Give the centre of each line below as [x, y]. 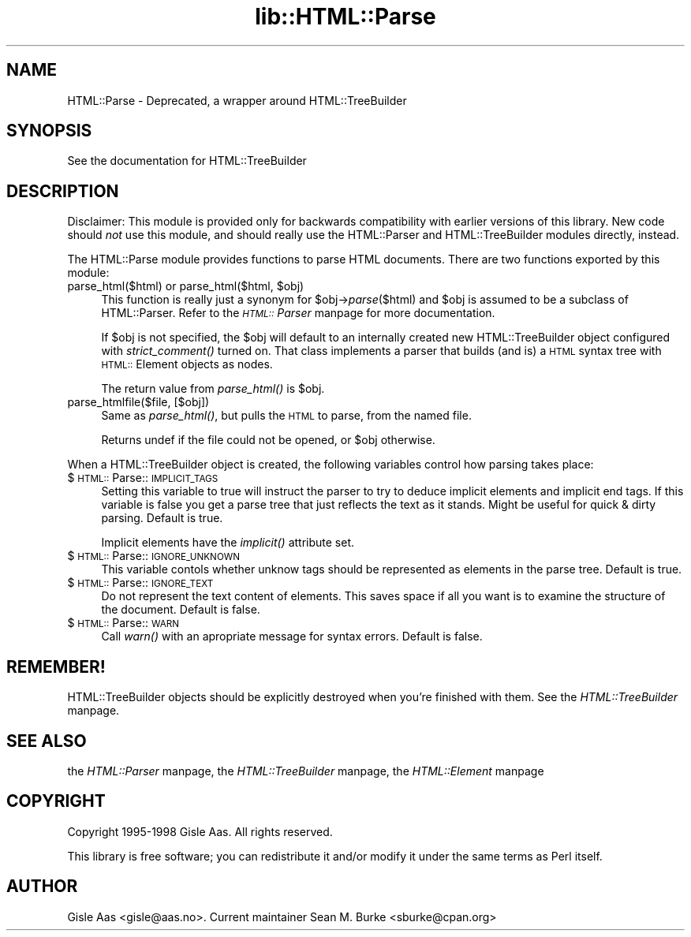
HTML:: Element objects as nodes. [187, 364]
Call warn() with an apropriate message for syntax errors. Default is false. [292, 636]
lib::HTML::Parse [345, 17]
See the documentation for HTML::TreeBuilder [187, 161]
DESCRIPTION [63, 191]
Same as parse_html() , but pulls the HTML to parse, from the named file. [286, 416]
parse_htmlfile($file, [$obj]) [138, 402]
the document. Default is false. [181, 610]
